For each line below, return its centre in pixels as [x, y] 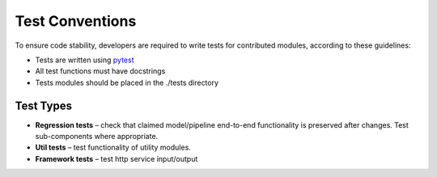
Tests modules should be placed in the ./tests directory [127, 82]
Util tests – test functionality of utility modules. [113, 147]
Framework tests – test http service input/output [117, 158]
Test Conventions [76, 21]
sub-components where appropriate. [97, 137]
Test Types [44, 105]
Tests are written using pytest [85, 60]
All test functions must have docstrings [100, 71]
